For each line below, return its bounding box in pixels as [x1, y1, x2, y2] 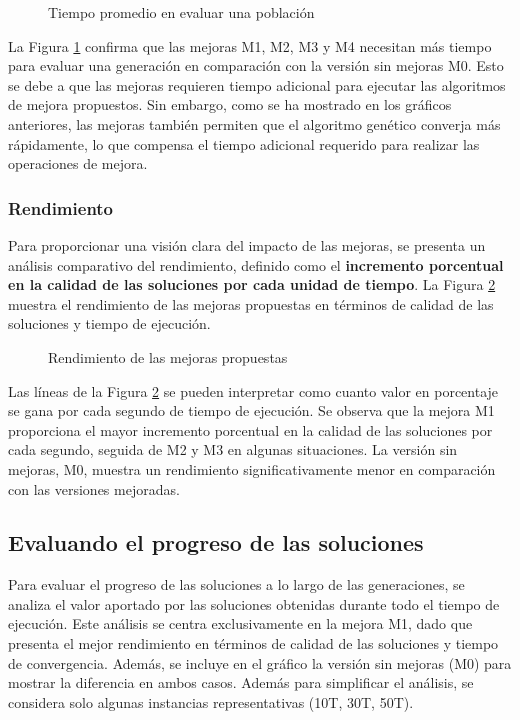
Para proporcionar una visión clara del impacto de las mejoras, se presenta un [8, 234, 486, 255]
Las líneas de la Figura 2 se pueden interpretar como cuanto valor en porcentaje [8, 380, 499, 401]
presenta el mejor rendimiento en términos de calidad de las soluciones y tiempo [8, 633, 499, 654]
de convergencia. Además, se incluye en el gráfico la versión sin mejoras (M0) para [8, 652, 512, 673]
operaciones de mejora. [8, 153, 148, 174]
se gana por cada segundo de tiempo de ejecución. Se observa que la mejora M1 [8, 400, 495, 421]
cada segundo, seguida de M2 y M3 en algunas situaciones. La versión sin [8, 439, 458, 460]
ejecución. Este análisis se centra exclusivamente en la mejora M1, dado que [8, 613, 473, 634]
